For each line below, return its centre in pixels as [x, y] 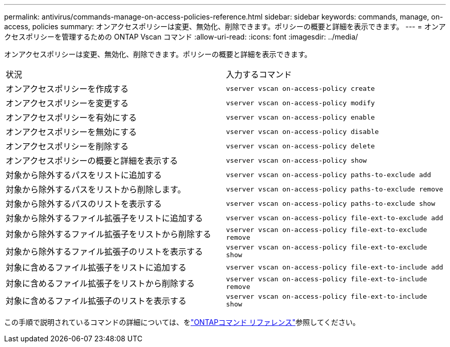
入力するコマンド [259, 74]
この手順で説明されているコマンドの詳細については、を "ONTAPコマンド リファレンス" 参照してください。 [182, 322]
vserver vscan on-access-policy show [296, 160]
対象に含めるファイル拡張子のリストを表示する [96, 301]
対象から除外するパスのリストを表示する [84, 204]
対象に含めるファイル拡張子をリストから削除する [100, 283]
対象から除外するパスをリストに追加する [84, 175]
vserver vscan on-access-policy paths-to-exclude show [331, 203]
